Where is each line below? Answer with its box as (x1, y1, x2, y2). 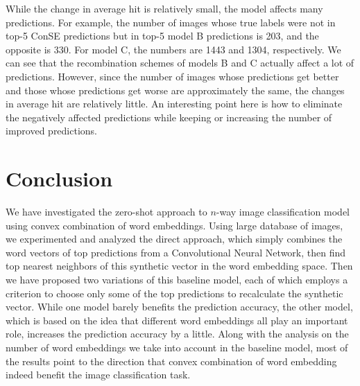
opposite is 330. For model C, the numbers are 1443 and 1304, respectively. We (6, 42, 341, 56)
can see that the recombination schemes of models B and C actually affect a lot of (6, 55, 354, 70)
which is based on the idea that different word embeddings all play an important (6, 313, 348, 327)
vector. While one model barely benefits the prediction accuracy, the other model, (6, 299, 353, 314)
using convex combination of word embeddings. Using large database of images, (6, 218, 343, 232)
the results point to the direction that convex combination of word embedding (6, 353, 337, 368)
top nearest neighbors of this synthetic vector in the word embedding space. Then (6, 258, 353, 273)
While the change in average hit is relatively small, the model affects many (6, 1, 323, 15)
